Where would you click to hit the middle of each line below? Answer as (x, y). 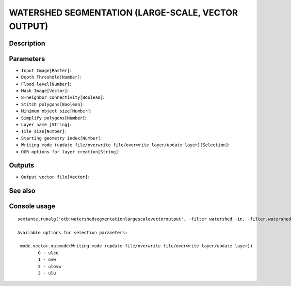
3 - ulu (47, 273)
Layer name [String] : (46, 124)
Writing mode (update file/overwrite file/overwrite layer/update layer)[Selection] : (125, 145)
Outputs (22, 165)
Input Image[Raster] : (46, 70)
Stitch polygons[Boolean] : (53, 104)
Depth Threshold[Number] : (51, 77)
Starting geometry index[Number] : (61, 138)
